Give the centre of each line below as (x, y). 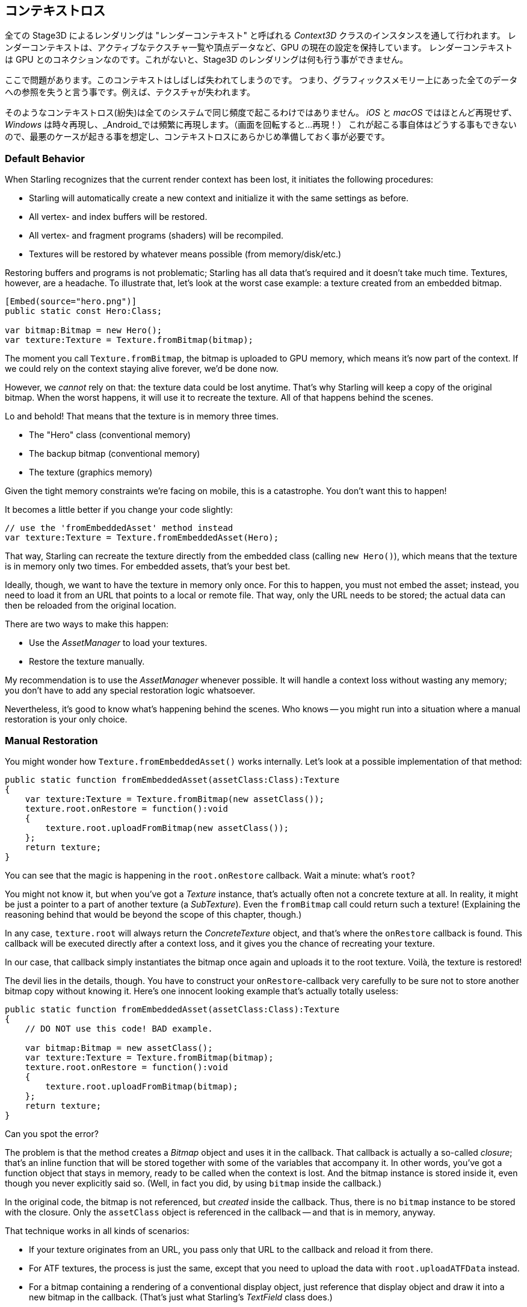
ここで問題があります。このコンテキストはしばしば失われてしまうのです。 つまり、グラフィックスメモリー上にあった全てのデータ (261, 80)
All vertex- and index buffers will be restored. (118, 217)
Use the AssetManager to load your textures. (118, 643)
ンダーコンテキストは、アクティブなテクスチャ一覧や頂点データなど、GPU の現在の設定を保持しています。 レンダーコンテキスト (259, 48)
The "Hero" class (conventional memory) (110, 435)
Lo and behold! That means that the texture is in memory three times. (142, 416)
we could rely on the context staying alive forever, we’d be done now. (142, 369)
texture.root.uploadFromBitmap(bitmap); (142, 1086)
